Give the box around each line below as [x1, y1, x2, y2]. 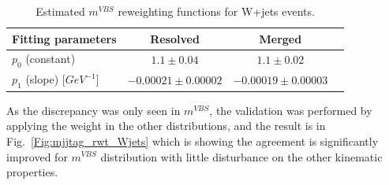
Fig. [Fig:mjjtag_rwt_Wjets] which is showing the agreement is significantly [6, 132, 379, 149]
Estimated [36, 3, 85, 19]
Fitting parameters [12, 30, 117, 46]
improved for [6, 148, 68, 165]
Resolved [150, 30, 200, 46]
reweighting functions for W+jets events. [118, 3, 315, 19]
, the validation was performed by [209, 102, 372, 118]
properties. [6, 164, 58, 180]
